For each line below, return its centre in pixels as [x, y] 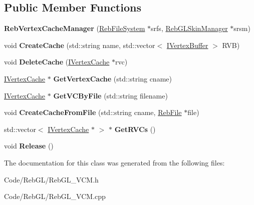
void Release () [29, 146]
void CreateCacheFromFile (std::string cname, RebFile [93, 112]
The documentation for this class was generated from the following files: [114, 162]
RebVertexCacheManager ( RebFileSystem [75, 28]
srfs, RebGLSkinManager [189, 28]
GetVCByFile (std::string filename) [110, 95]
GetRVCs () [135, 129]
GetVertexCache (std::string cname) [112, 78]
